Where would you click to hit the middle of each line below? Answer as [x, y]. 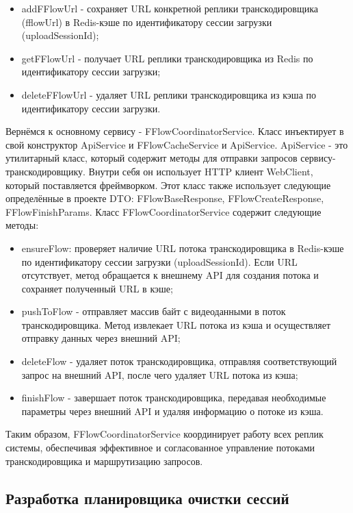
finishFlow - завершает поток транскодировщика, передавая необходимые [174, 398]
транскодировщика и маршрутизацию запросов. [104, 461]
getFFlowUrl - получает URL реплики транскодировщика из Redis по [167, 58]
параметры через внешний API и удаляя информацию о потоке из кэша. [172, 411]
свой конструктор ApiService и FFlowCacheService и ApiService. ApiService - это [177, 144]
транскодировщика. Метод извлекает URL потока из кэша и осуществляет [176, 324]
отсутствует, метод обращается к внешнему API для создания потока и [170, 275]
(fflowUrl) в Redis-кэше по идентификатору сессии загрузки [147, 22]
